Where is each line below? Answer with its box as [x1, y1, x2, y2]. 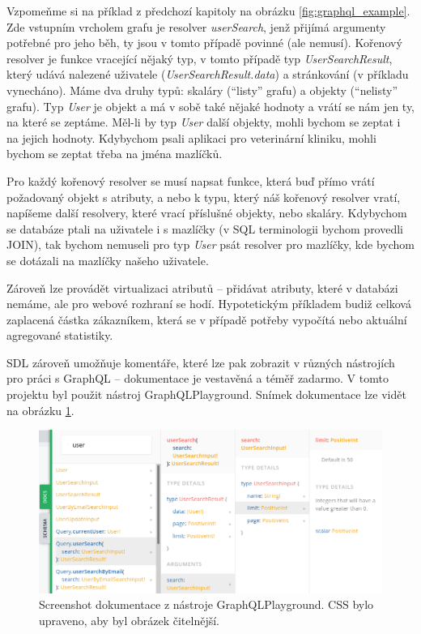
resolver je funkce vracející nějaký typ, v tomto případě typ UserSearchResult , [6, 49, 393, 66]
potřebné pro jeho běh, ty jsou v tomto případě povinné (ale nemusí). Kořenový [6, 34, 402, 51]
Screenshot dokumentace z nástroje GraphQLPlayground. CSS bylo [39, 596, 374, 613]
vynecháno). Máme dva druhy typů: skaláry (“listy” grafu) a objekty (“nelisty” [6, 81, 398, 98]
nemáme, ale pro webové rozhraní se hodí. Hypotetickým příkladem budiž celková [6, 295, 411, 312]
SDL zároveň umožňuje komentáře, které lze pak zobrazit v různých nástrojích [6, 353, 395, 371]
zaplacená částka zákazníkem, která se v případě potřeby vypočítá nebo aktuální [6, 311, 407, 328]
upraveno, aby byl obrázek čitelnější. [39, 611, 220, 628]
